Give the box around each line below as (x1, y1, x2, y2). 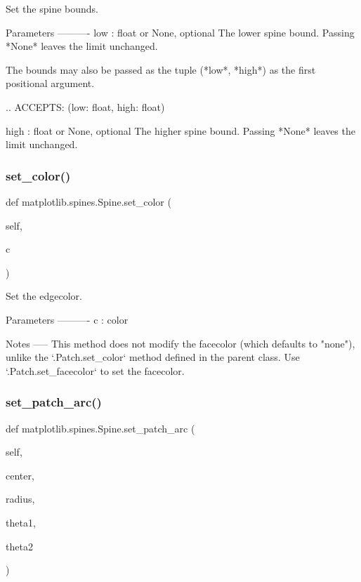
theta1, (6, 515, 36, 529)
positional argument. (6, 76, 95, 91)
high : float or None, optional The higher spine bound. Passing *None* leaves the (6, 123, 355, 138)
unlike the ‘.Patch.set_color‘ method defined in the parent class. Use (6, 350, 300, 364)
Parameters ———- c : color (6, 312, 129, 326)
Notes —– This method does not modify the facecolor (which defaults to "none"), (6, 336, 355, 350)
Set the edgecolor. (6, 289, 82, 303)
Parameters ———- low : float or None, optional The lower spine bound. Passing (6, 25, 355, 39)
